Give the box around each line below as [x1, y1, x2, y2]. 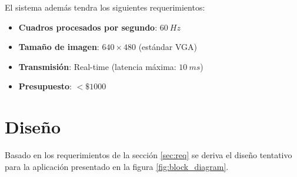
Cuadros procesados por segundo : [18, 21, 158, 33]
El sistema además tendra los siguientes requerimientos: [5, 1, 205, 13]
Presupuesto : [18, 80, 72, 92]
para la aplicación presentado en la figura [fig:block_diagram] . [5, 160, 229, 172]
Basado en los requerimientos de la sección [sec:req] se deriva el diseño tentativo [5, 149, 292, 161]
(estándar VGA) [138, 41, 198, 53]
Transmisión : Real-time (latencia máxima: [18, 60, 176, 72]
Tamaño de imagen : [18, 41, 99, 53]
